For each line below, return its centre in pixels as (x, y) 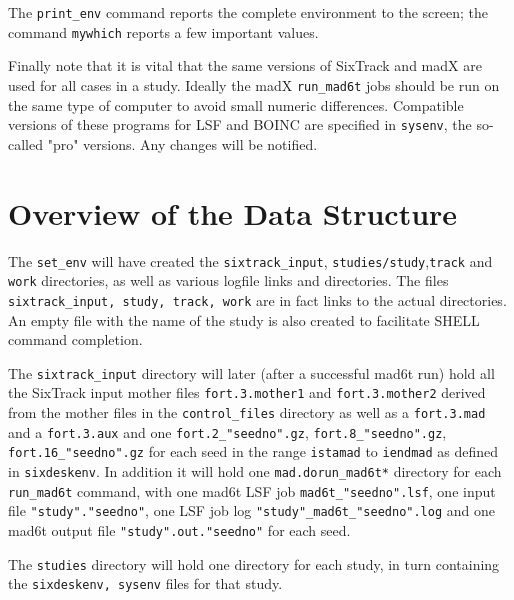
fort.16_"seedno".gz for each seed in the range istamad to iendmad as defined (253, 451)
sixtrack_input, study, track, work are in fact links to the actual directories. (257, 299)
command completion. (75, 339)
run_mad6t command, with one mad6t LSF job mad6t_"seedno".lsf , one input (252, 490)
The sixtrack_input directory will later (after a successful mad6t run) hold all (251, 372)
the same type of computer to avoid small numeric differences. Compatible (236, 104)
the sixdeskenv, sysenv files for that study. (145, 583)
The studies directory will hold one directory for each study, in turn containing (254, 563)
